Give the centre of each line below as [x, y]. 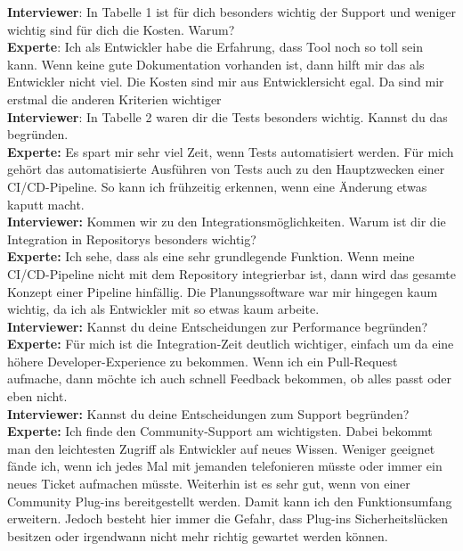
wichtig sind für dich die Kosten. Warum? [121, 29]
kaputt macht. [46, 204]
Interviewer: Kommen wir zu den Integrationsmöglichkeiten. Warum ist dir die [227, 222]
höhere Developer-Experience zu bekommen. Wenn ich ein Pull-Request [203, 361]
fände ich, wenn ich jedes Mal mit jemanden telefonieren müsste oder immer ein [225, 466]
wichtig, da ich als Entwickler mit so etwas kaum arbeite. [163, 309]
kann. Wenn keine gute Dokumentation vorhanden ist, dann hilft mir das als [216, 64]
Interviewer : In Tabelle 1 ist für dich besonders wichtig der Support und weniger [231, 12]
